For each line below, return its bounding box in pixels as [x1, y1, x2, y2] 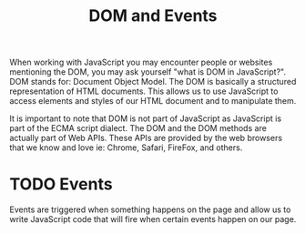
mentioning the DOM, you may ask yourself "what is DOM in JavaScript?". [9, 66, 287, 77]
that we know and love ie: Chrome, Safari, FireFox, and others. [9, 142, 243, 153]
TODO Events [9, 174, 113, 195]
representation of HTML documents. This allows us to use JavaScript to [9, 86, 279, 97]
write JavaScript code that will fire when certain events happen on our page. [9, 214, 297, 225]
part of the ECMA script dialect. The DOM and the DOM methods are [9, 123, 267, 134]
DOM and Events [88, 5, 218, 26]
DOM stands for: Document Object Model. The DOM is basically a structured [9, 76, 297, 87]
